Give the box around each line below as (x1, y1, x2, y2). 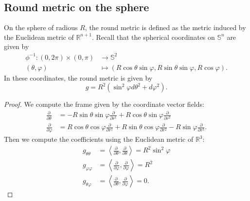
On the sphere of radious (4, 22, 78, 33)
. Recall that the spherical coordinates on (92, 32, 215, 42)
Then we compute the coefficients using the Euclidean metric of (4, 134, 194, 144)
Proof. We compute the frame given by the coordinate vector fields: (4, 99, 204, 109)
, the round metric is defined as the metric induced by (85, 22, 246, 33)
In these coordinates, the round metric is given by (4, 72, 153, 83)
